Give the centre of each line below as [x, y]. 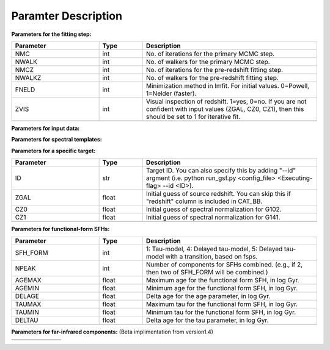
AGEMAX [28, 280]
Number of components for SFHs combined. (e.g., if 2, [224, 264]
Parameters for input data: [46, 128]
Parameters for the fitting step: [51, 34]
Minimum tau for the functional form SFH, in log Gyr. [221, 312]
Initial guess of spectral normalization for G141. [213, 218]
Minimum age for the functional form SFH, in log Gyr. [222, 288]
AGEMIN [27, 288]
